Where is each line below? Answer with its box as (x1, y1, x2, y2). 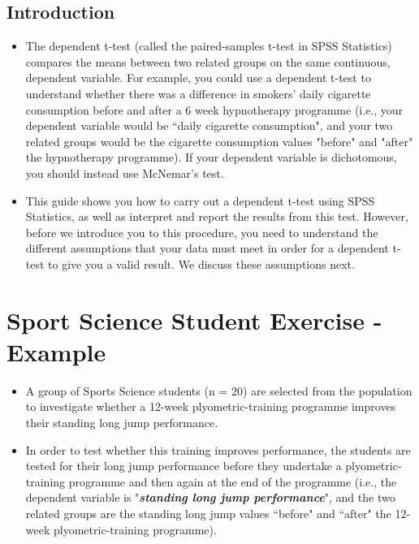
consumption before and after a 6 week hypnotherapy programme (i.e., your (25, 101, 404, 118)
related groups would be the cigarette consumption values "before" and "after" (25, 132, 413, 149)
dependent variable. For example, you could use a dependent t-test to (25, 69, 371, 86)
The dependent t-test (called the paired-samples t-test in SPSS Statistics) (25, 37, 392, 54)
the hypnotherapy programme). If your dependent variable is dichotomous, (25, 149, 397, 166)
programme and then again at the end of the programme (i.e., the (68, 473, 397, 490)
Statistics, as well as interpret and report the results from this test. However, (25, 208, 408, 225)
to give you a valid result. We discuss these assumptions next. (48, 255, 355, 272)
